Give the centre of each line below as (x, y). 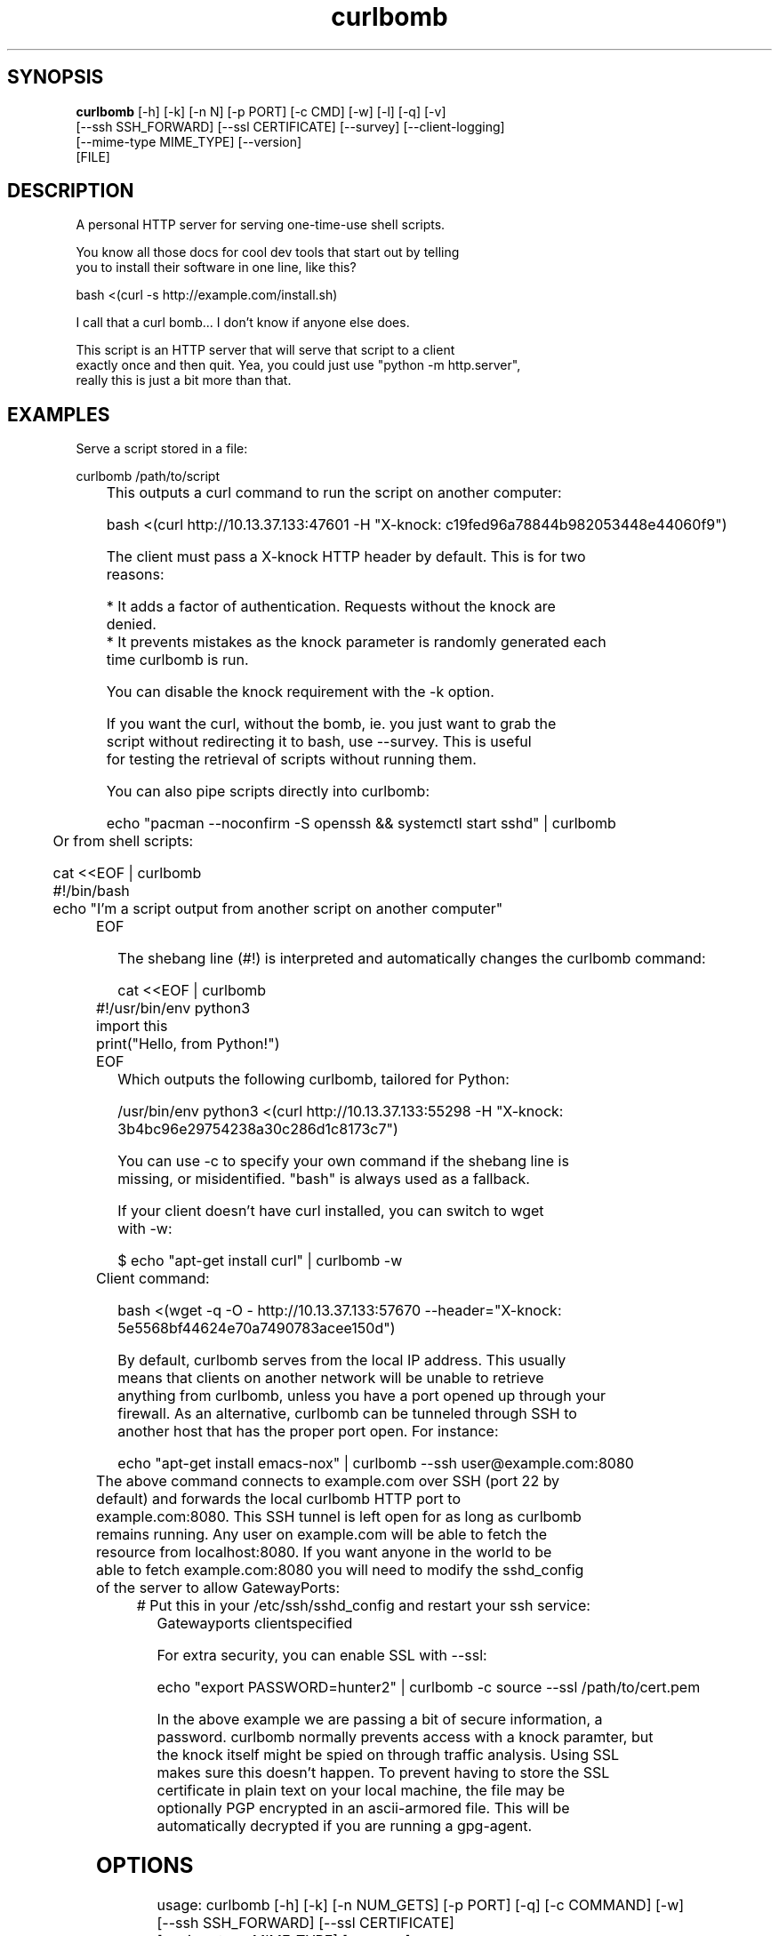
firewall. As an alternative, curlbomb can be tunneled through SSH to (347, 1414)
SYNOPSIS (56, 77)
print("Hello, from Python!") (188, 1044)
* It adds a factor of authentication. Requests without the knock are (331, 607)
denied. (131, 624)
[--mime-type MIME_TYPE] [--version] (189, 141)
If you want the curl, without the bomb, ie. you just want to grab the (331, 724)
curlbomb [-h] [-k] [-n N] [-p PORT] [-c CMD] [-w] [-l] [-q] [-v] (261, 111)
